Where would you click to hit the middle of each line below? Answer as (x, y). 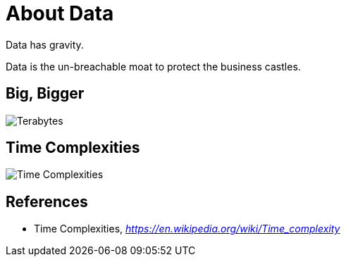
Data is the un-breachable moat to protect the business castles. (153, 66)
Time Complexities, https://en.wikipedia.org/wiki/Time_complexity (187, 229)
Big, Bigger (45, 94)
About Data (60, 13)
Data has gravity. (45, 44)
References (47, 201)
